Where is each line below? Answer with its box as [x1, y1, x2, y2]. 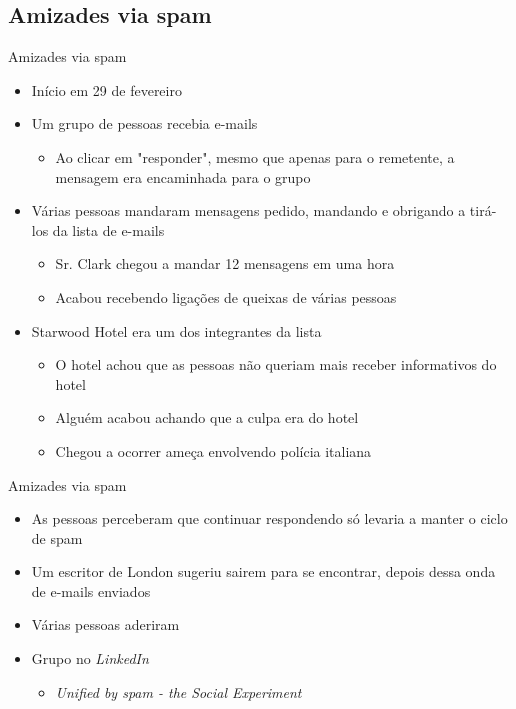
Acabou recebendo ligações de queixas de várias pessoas [55, 286, 397, 307]
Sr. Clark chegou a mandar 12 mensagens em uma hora [55, 253, 395, 274]
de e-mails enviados [31, 580, 151, 601]
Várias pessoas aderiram [31, 614, 180, 635]
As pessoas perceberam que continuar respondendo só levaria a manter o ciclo [31, 508, 508, 529]
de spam [31, 527, 83, 548]
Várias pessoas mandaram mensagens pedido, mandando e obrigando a [31, 200, 466, 221]
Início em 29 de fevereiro [31, 79, 182, 100]
